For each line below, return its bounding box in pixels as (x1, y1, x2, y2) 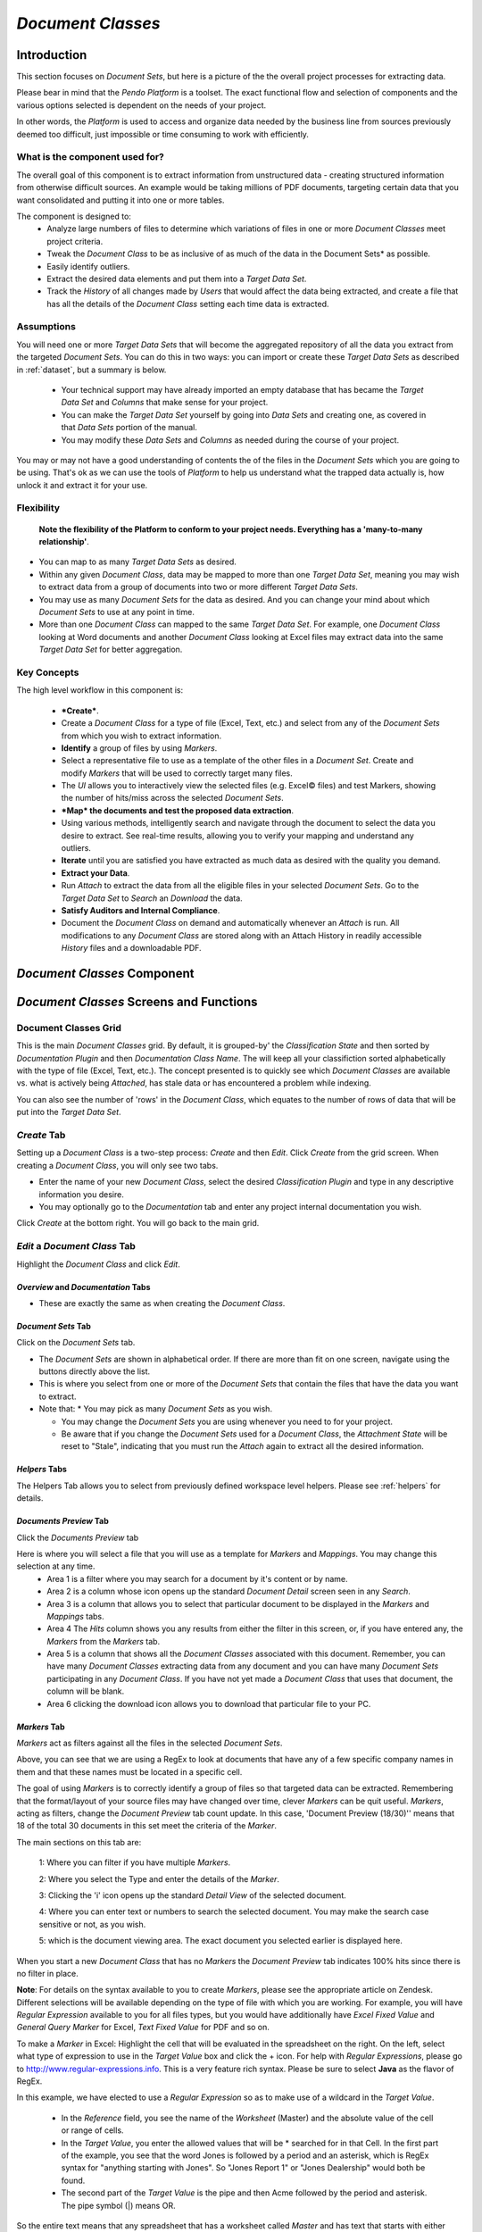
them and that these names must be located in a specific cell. (16, 1766, 243, 1777)
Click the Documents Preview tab (16, 1532, 139, 1543)
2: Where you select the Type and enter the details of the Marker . (38, 1873, 280, 1884)
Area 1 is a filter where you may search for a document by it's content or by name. (46, 1573, 348, 1584)
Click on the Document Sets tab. (16, 1337, 136, 1348)
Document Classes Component (16, 965, 195, 981)
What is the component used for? (16, 151, 165, 163)
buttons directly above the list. (38, 1366, 151, 1377)
